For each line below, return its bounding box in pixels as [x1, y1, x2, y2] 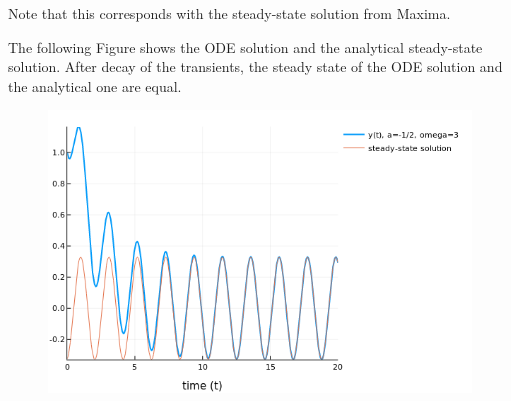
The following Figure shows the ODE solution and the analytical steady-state [8, 36, 483, 57]
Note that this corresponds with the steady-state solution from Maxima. [8, 3, 451, 23]
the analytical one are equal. [8, 75, 182, 96]
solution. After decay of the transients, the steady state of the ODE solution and [8, 56, 503, 77]
